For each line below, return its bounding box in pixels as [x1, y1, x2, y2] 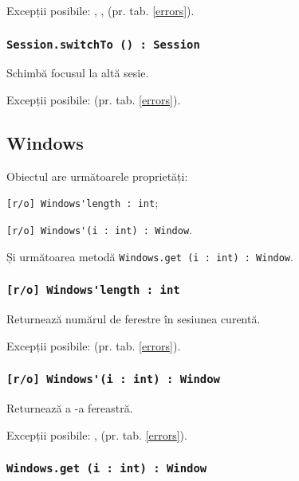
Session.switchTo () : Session [6, 37, 200, 51]
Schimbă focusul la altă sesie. [6, 65, 149, 81]
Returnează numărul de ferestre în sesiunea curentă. [6, 311, 261, 327]
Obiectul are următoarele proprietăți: [6, 167, 188, 184]
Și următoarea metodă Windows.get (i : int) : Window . [6, 248, 293, 264]
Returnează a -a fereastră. [6, 400, 133, 416]
